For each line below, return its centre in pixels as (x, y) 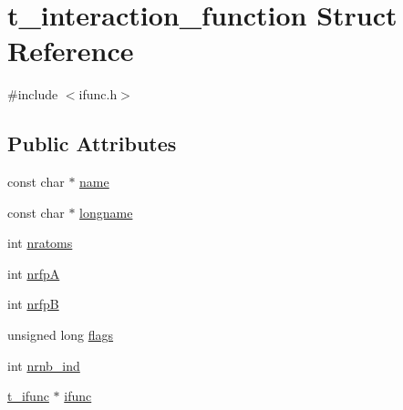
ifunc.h (98, 94)
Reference (71, 51)
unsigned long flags (61, 335)
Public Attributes (92, 143)
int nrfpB (33, 304)
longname (106, 212)
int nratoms (40, 243)
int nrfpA (34, 273)
